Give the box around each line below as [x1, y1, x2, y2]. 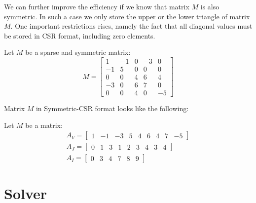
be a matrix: [25, 120, 63, 130]
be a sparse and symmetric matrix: [25, 47, 131, 57]
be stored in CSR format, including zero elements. [4, 30, 155, 41]
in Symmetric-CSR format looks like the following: [36, 103, 189, 114]
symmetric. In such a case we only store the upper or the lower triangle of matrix [4, 11, 250, 21]
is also [200, 1, 219, 11]
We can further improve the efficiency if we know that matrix [4, 1, 189, 11]
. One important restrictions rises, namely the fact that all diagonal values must [10, 21, 253, 31]
